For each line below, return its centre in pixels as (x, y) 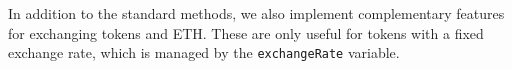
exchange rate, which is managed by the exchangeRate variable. (204, 52)
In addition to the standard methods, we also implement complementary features (256, 13)
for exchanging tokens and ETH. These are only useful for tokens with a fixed (246, 32)
